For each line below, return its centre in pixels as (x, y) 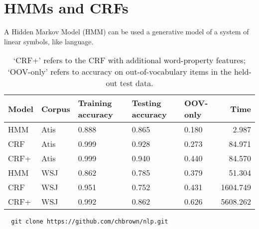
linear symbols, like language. (49, 41)
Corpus (56, 109)
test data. (136, 83)
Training (95, 103)
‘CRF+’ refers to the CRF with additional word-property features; (129, 60)
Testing (146, 103)
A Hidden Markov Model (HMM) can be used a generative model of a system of (127, 32)
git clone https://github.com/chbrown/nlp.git (90, 222)
